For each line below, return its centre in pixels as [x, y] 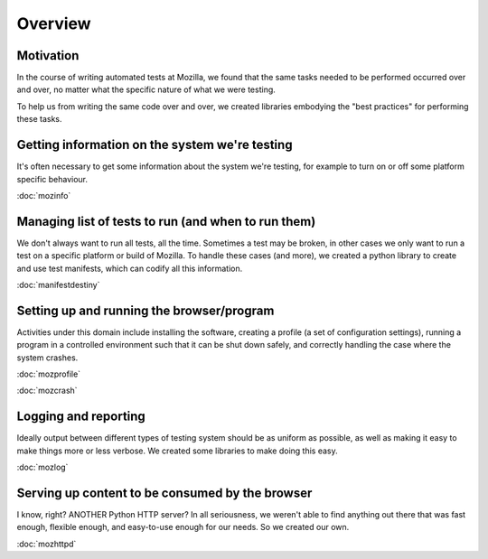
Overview [54, 23]
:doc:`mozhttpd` [47, 544]
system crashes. [47, 358]
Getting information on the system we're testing [155, 145]
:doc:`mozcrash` [47, 391]
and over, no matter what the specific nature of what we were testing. [146, 89]
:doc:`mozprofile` [49, 374]
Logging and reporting [81, 417]
